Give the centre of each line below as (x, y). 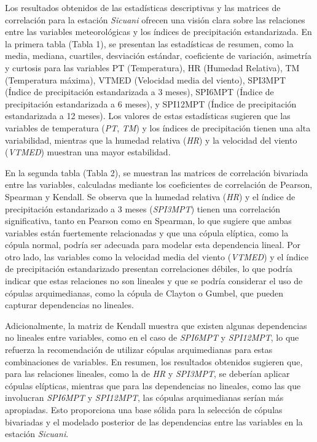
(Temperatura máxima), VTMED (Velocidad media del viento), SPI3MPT (146, 79)
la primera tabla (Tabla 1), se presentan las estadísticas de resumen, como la (149, 43)
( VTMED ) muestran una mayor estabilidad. (88, 152)
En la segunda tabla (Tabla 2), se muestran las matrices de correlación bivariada (157, 172)
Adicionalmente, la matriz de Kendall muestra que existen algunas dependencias (156, 325)
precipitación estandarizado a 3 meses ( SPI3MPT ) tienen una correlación (143, 208)
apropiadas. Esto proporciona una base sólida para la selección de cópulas (144, 409)
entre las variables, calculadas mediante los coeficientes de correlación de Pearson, (159, 184)
